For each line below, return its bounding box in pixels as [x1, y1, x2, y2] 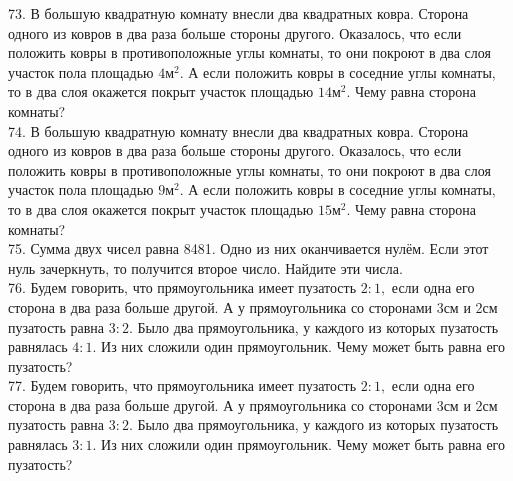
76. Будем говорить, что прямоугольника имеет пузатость [8, 277, 357, 298]
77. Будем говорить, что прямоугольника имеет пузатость [8, 375, 357, 396]
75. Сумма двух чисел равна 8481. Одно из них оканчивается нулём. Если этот [8, 238, 489, 259]
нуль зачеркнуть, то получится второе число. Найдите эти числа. [8, 257, 403, 278]
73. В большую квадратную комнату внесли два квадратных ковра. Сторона [8, 3, 469, 23]
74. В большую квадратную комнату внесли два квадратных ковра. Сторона [8, 120, 469, 141]
